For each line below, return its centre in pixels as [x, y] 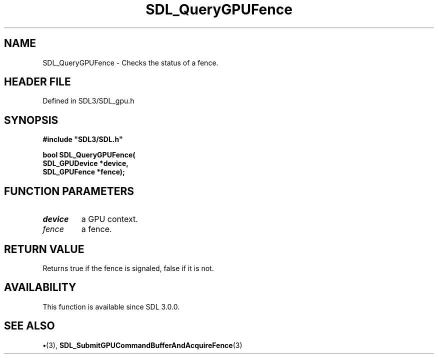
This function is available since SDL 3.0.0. [111, 306]
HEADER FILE [37, 82]
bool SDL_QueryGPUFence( [89, 155]
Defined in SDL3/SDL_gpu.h [88, 101]
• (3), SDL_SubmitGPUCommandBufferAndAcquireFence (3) [142, 345]
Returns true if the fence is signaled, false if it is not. [128, 268]
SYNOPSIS [31, 120]
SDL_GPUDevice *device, [85, 163]
